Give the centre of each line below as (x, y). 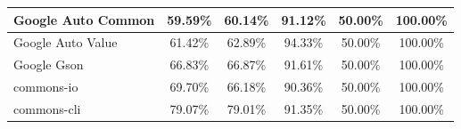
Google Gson (49, 64)
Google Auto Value (66, 42)
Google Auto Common (84, 19)
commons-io (46, 87)
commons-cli (47, 108)
